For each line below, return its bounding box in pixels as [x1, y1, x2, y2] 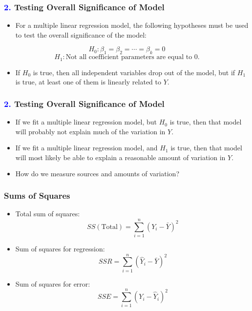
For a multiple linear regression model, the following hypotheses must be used [15, 20, 249, 30]
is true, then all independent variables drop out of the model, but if [33, 67, 235, 77]
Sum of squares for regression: [15, 243, 105, 253]
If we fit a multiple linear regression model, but [15, 117, 157, 127]
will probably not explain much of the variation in [15, 126, 166, 136]
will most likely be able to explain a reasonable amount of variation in [15, 152, 226, 162]
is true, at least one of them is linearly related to [15, 77, 162, 87]
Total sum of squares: [15, 208, 80, 219]
